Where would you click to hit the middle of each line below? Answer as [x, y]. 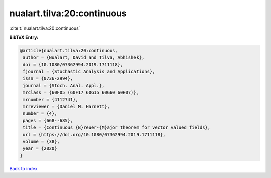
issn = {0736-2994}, [48, 78]
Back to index [23, 168]
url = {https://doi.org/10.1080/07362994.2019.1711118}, [94, 135]
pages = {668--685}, [48, 121]
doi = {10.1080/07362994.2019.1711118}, [73, 64]
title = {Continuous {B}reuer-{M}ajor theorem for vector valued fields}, [117, 128]
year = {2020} [40, 149]
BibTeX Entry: [24, 37]
